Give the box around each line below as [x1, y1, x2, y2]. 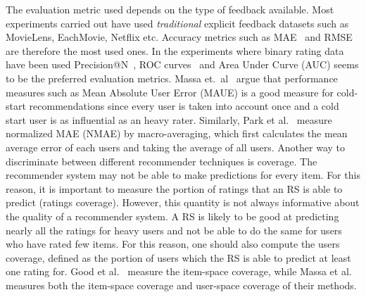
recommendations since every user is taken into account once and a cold [29, 99, 339, 113]
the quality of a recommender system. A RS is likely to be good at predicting [6, 208, 339, 223]
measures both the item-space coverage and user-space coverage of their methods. [6, 277, 357, 292]
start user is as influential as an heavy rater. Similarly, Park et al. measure [6, 112, 332, 127]
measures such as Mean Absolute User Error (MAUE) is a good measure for [6, 84, 334, 99]
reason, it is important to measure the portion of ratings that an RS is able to [6, 181, 343, 196]
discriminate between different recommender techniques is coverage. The [6, 153, 317, 168]
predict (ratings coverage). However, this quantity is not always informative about [6, 195, 360, 210]
